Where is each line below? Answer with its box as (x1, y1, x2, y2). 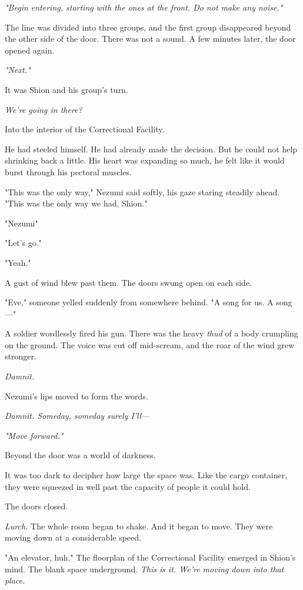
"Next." (5, 64, 31, 76)
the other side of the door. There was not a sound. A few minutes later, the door (5, 32, 296, 45)
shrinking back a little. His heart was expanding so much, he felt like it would (5, 154, 285, 166)
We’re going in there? (5, 103, 82, 115)
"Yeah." (5, 256, 31, 268)
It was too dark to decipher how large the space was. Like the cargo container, (5, 469, 288, 481)
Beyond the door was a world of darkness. (5, 449, 156, 461)
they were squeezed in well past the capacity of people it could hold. (5, 480, 251, 492)
